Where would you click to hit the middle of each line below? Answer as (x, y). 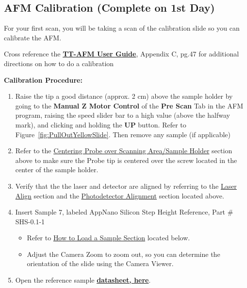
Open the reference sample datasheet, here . (83, 280)
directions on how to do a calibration (59, 63)
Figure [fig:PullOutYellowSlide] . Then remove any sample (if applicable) (123, 134)
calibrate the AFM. (33, 37)
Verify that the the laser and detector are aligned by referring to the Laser (126, 186)
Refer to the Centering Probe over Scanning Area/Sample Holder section (124, 151)
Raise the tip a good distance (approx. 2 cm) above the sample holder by (124, 96)
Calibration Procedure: (43, 80)
